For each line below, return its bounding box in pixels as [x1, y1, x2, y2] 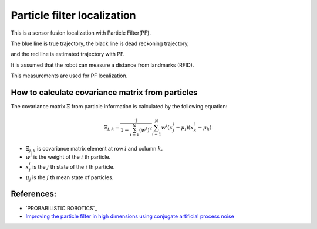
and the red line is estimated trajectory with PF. [11, 50, 125, 58]
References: [11, 189, 57, 199]
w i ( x [161, 123, 173, 131]
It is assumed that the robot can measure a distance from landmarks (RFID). [11, 61, 194, 69]
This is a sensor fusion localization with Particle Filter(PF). [11, 29, 151, 36]
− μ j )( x [176, 124, 194, 132]
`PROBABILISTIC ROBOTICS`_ [25, 204, 97, 211]
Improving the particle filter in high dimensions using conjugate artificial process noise [25, 213, 234, 220]
